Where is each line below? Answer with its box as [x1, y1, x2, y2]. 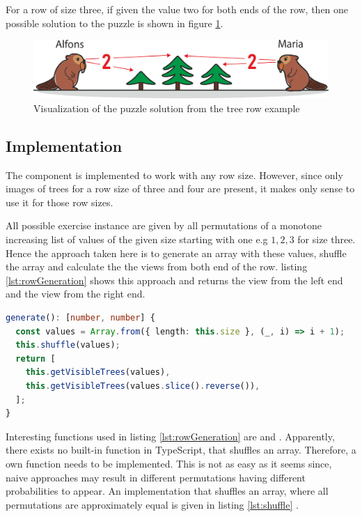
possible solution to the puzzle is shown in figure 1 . [6, 15, 223, 30]
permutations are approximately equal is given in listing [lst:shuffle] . [6, 497, 299, 511]
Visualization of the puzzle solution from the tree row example [33, 100, 300, 115]
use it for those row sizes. [6, 194, 113, 209]
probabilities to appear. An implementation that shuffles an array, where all [6, 484, 329, 498]
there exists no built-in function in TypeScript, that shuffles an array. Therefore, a [6, 442, 356, 457]
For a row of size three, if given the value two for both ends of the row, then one [6, 2, 349, 16]
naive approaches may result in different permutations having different [6, 470, 306, 484]
